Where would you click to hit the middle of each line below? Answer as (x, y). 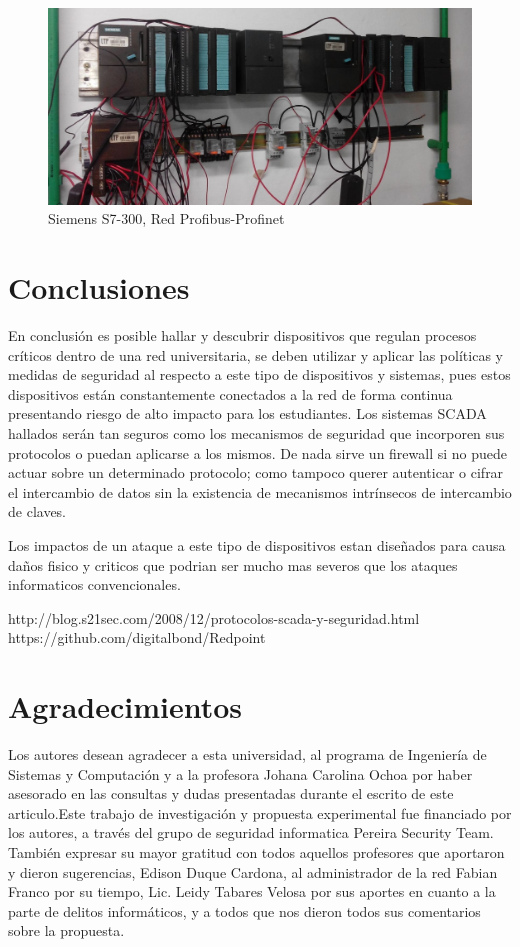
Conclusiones (99, 287)
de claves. (37, 511)
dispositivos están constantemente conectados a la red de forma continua (230, 393)
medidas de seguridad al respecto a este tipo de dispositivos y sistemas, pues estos (259, 374)
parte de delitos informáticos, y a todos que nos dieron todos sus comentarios (244, 910)
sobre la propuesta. (66, 930)
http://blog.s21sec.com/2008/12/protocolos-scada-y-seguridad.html (214, 617)
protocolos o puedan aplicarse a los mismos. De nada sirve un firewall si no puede (258, 452)
